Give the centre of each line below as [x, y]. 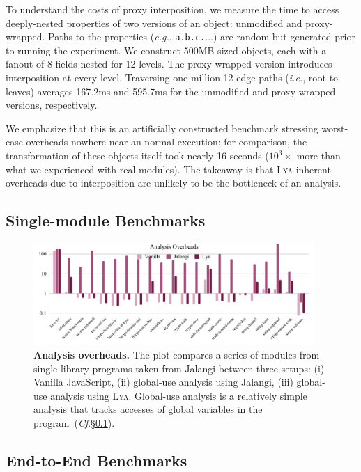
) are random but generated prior [284, 37]
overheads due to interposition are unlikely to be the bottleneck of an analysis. [174, 183]
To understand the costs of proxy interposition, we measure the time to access [172, 9]
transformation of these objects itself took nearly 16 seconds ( [137, 155]
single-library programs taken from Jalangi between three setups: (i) [179, 368]
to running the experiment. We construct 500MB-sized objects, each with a [166, 50]
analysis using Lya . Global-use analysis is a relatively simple [179, 395]
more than [318, 155]
